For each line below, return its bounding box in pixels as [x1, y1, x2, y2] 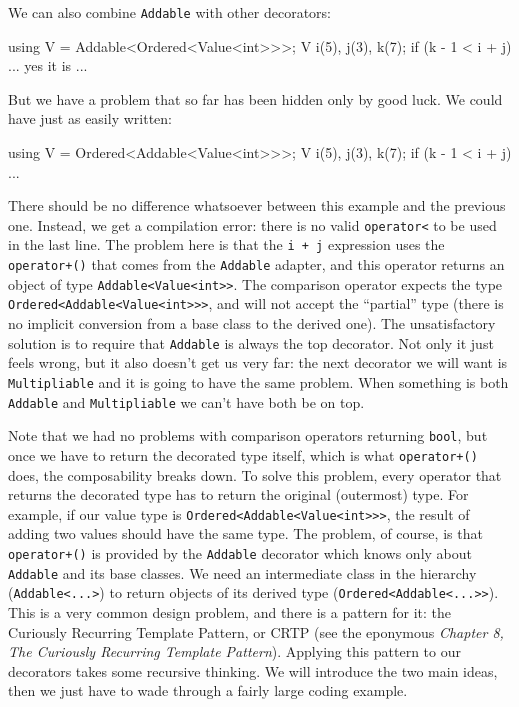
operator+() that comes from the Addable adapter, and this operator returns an [8, 254, 505, 275]
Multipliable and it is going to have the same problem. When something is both [8, 371, 509, 392]
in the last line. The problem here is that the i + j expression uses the [8, 234, 445, 255]
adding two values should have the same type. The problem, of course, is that [8, 523, 483, 544]
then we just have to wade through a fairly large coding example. [8, 680, 408, 701]
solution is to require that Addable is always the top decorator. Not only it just [8, 332, 494, 353]
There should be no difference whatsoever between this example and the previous [8, 195, 506, 216]
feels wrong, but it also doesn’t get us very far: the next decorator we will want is [8, 352, 508, 373]
